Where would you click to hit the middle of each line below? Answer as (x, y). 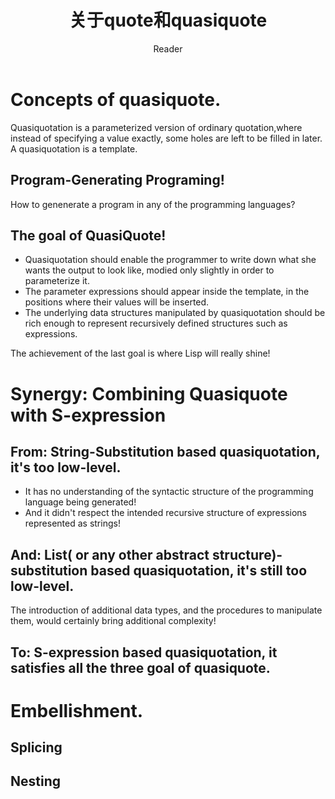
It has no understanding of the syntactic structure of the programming (169, 492)
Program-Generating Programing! (117, 180)
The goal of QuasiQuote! (88, 235)
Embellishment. (77, 710)
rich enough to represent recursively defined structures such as (156, 323)
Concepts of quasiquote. (116, 99)
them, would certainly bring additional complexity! (113, 621)
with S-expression (88, 415)
